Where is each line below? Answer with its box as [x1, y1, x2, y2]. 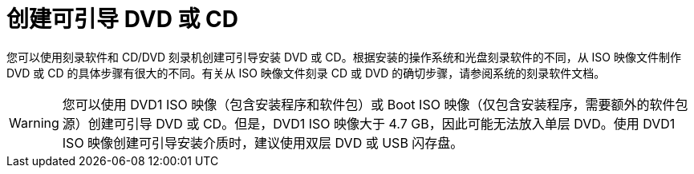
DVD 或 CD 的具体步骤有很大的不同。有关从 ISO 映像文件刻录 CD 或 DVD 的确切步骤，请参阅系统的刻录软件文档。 [6, 65, 606, 80]
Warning [9, 114, 59, 131]
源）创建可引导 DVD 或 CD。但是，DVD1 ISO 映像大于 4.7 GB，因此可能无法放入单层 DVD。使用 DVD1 [62, 115, 676, 132]
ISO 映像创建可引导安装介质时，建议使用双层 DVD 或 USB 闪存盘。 [62, 134, 464, 151]
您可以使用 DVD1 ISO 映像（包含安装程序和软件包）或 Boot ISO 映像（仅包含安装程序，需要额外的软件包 [62, 96, 688, 113]
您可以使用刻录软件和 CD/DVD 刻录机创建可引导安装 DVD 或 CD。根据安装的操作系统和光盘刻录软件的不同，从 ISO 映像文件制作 [6, 49, 681, 64]
